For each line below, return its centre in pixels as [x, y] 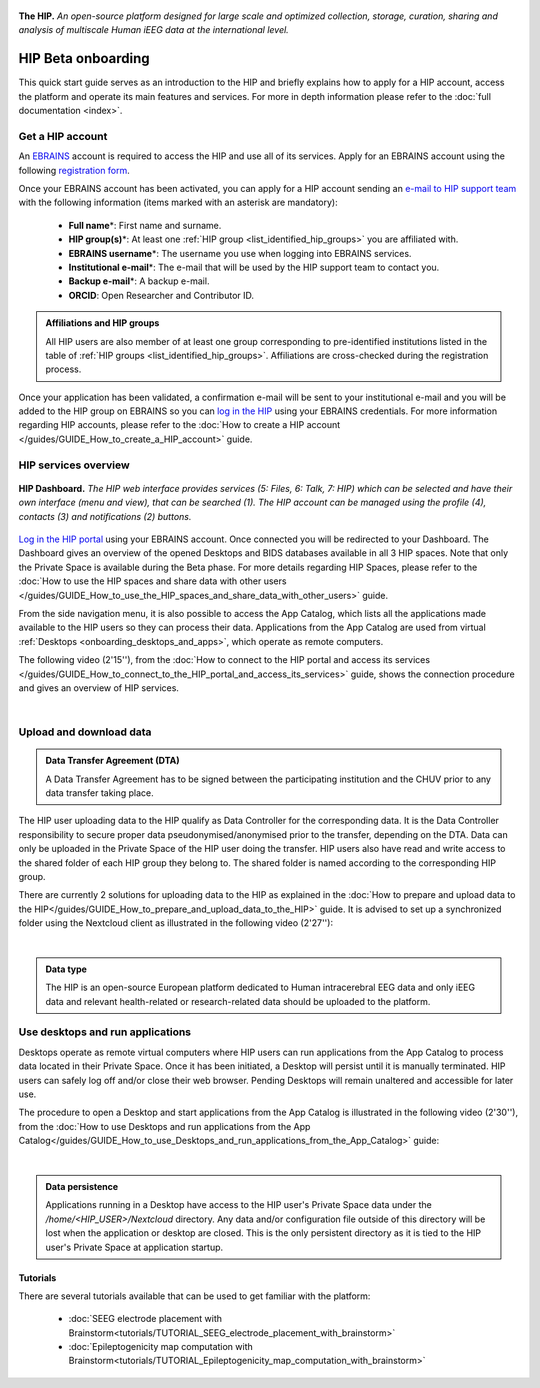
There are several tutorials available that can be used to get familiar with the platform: [194, 1296]
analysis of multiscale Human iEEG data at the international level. [153, 30]
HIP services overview [74, 465]
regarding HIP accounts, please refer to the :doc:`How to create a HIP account [179, 425]
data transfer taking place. [99, 793]
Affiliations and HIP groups [102, 323]
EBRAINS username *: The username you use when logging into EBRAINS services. [240, 253]
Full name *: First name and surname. [145, 225]
